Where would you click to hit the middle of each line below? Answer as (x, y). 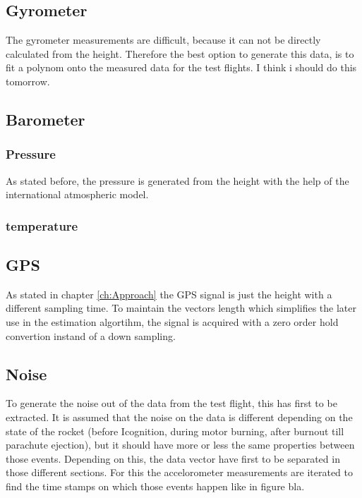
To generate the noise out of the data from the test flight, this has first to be (171, 403)
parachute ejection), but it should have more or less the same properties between (180, 445)
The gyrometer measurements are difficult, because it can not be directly (163, 40)
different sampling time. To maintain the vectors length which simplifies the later (181, 308)
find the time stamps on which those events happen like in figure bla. (155, 486)
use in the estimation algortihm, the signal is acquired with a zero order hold (172, 322)
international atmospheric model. (77, 194)
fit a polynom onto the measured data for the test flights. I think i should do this (181, 67)
